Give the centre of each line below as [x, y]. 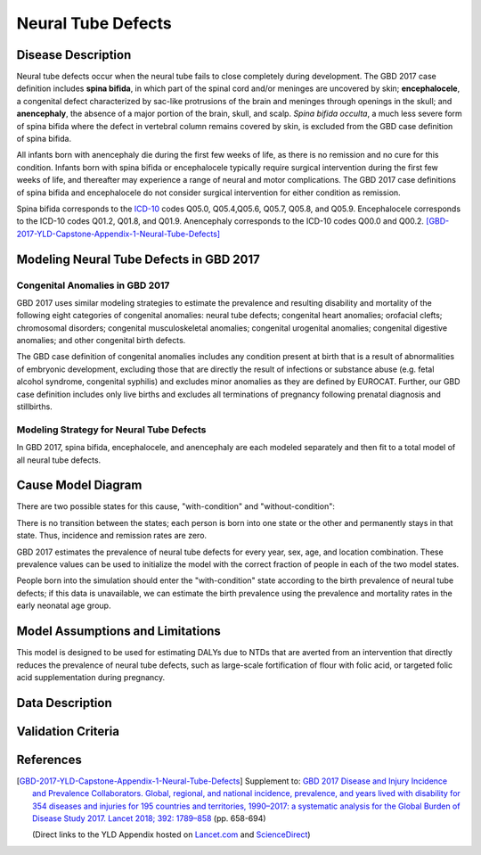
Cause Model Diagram [79, 485]
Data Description [65, 703]
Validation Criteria [68, 731]
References [49, 759]
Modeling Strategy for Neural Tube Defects [111, 430]
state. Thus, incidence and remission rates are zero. [112, 536]
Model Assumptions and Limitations [119, 632]
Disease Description [74, 55]
